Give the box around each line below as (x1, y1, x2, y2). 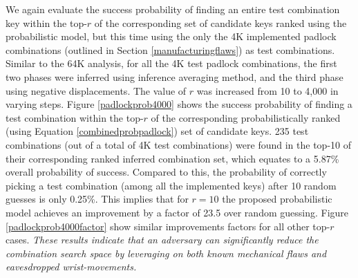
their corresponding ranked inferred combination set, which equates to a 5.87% (6, 151, 339, 165)
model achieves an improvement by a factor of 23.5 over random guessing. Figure (6, 205, 349, 219)
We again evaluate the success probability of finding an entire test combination (6, 2, 340, 16)
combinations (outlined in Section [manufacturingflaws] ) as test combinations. (6, 42, 335, 57)
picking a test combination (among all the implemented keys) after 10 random (6, 178, 337, 192)
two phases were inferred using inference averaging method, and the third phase (6, 69, 343, 84)
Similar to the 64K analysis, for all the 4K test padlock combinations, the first (6, 56, 337, 71)
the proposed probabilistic (222, 192, 332, 206)
